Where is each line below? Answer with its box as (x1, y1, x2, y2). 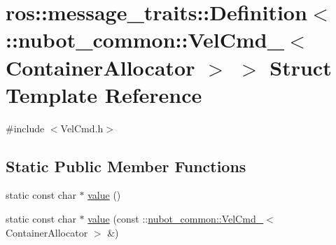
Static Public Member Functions (6, 155, 246, 176)
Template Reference (6, 80, 202, 108)
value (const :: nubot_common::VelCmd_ (87, 211, 264, 226)
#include (6, 120, 45, 135)
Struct (269, 52, 332, 81)
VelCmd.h (60, 120, 104, 135)
